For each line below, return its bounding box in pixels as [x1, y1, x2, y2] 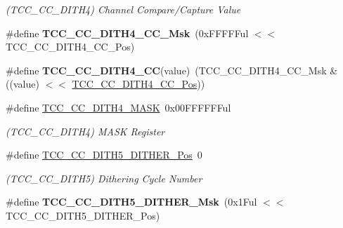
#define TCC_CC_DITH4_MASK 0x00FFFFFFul [6, 100, 231, 114]
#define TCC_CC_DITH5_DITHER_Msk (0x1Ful [6, 194, 257, 209]
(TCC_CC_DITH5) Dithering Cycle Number [6, 170, 202, 185]
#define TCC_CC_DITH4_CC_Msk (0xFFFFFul [6, 25, 249, 40]
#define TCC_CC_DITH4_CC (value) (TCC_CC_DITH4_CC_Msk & [6, 62, 338, 77]
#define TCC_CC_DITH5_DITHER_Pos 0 [6, 147, 202, 162]
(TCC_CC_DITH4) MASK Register [6, 123, 165, 138]
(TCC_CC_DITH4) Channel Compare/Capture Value [6, 2, 241, 16]
